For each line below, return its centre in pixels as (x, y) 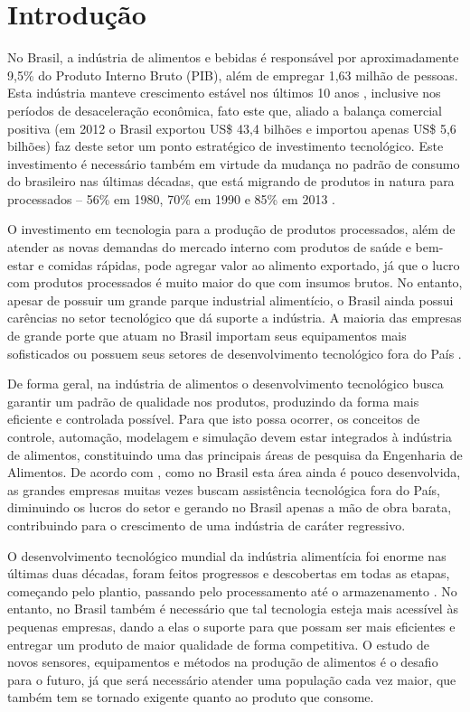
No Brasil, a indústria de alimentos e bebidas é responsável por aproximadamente (233, 57)
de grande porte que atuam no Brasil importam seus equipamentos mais (207, 336)
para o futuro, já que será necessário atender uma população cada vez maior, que (232, 679)
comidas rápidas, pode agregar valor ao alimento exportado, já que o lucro (254, 264)
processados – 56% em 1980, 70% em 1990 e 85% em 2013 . (172, 198)
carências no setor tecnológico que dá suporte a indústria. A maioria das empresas (235, 318)
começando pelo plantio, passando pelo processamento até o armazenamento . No (232, 590)
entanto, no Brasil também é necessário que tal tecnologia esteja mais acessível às (233, 609)
